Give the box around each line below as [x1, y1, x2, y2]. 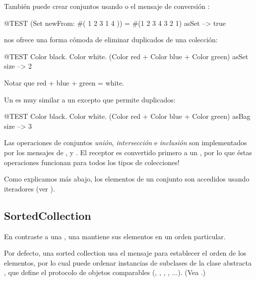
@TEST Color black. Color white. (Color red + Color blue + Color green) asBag [4, 111, 251, 121]
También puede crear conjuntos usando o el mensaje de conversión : [4, 1, 210, 11]
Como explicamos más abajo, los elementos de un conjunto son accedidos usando [4, 174, 250, 184]
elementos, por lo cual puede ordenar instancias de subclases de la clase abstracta [4, 257, 252, 268]
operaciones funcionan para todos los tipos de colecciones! [4, 157, 180, 167]
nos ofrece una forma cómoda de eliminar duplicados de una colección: [4, 34, 218, 45]
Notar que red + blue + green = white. [4, 77, 125, 88]
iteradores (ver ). [4, 183, 55, 193]
